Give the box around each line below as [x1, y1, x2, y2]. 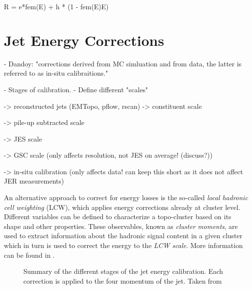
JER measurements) [4, 176, 64, 186]
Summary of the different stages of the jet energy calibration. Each [23, 266, 223, 276]
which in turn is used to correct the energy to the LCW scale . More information [4, 240, 243, 250]
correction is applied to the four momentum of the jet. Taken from [23, 275, 222, 286]
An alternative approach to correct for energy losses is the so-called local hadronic [4, 192, 248, 203]
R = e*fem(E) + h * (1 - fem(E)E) [4, 1, 109, 11]
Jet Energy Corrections [4, 30, 164, 50]
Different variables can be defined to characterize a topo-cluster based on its [4, 211, 232, 222]
